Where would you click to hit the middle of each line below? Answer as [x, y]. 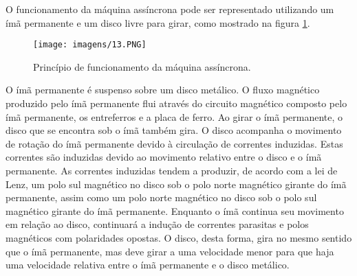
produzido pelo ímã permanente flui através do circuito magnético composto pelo [176, 103]
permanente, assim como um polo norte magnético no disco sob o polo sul [161, 197]
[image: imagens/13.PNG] [90, 45]
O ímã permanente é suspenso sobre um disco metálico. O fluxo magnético [163, 90]
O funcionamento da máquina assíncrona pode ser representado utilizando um [170, 9]
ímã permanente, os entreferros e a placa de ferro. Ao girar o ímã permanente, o [174, 116]
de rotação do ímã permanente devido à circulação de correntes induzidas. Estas [174, 143]
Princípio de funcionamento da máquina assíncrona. [142, 66]
